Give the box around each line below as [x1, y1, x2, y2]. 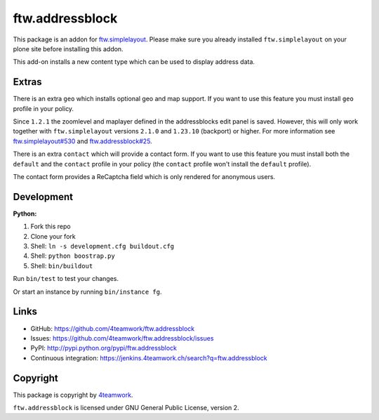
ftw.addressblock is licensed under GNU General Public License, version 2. [13, 403, 239, 412]
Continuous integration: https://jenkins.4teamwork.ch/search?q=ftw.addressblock [30, 353, 267, 362]
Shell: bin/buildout [30, 261, 93, 270]
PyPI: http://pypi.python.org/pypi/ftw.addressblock [30, 344, 177, 353]
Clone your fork [30, 232, 77, 240]
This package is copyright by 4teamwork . [13, 391, 133, 399]
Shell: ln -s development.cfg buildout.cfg [30, 242, 175, 251]
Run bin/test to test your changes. [13, 275, 119, 283]
